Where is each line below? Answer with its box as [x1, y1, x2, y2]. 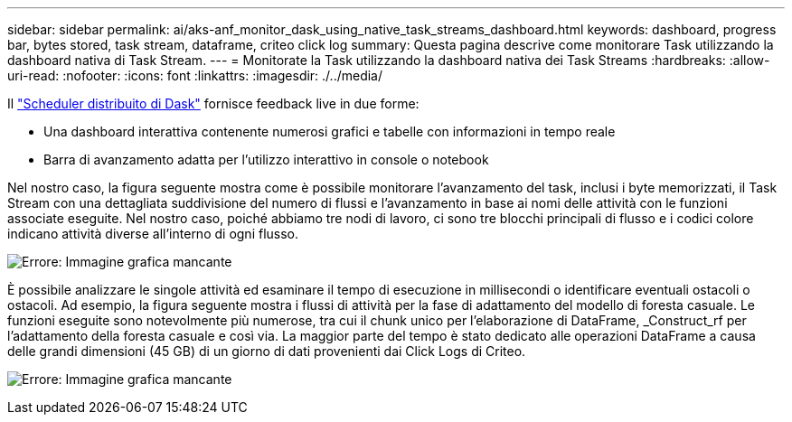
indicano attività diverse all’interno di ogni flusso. [7, 226, 299, 241]
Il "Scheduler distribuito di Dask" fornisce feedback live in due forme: [7, 96, 420, 111]
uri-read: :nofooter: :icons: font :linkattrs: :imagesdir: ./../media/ [7, 68, 383, 83]
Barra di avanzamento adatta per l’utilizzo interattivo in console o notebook [43, 152, 489, 167]
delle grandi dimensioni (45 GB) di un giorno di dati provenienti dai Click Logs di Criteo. [7, 343, 526, 359]
